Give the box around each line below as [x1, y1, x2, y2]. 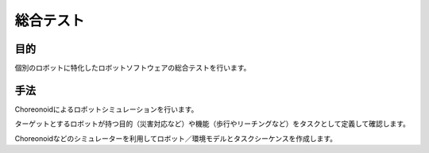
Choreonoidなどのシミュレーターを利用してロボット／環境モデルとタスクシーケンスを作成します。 [14, 133, 338, 143]
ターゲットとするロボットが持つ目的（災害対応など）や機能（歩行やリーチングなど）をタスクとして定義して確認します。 [14, 119, 411, 128]
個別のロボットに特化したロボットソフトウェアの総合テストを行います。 [14, 63, 251, 73]
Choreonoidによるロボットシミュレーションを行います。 [14, 104, 199, 114]
